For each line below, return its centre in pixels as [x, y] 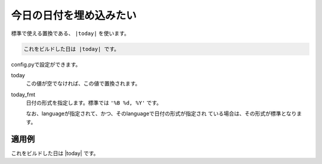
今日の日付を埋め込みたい [74, 15]
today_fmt [23, 94]
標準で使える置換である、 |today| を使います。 [70, 33]
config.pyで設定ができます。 [46, 64]
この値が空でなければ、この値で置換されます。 [83, 84]
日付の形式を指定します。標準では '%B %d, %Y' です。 [94, 103]
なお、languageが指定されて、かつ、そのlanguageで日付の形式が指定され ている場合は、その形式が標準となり [161, 113]
